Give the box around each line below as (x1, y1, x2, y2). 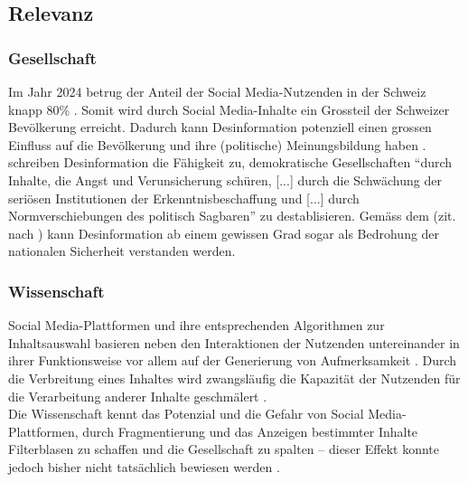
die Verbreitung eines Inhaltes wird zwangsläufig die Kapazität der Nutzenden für (8, 368, 461, 387)
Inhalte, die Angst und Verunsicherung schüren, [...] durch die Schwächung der (8, 170, 442, 189)
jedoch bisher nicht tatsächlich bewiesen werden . (8, 457, 280, 476)
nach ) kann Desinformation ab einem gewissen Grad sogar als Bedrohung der (8, 223, 440, 242)
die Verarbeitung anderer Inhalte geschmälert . (8, 386, 267, 405)
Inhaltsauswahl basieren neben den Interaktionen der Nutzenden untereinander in (8, 333, 460, 352)
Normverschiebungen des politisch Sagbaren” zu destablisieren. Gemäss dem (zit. (8, 206, 456, 225)
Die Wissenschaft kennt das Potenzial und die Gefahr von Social (8, 404, 364, 423)
